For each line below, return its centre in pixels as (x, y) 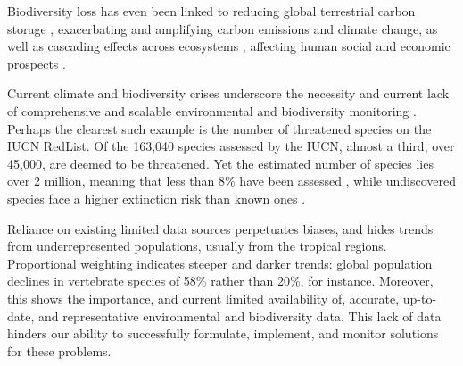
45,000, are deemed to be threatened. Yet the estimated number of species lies (220, 163)
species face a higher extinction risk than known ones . (157, 198)
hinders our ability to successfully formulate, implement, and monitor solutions (223, 333)
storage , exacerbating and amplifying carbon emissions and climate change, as (223, 28)
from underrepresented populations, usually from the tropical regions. (197, 246)
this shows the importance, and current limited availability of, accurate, (203, 298)
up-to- (420, 298)
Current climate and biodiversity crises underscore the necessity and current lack (228, 93)
